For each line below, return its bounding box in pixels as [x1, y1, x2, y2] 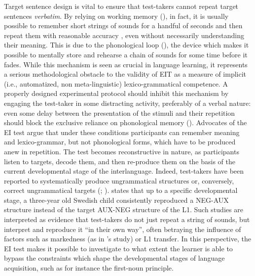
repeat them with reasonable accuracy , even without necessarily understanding [4, 30, 245, 40]
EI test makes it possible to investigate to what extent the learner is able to [4, 243, 233, 253]
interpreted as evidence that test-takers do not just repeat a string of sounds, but [4, 214, 250, 225]
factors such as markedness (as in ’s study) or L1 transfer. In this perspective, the [4, 233, 251, 244]
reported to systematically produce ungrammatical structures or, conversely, [4, 175, 234, 185]
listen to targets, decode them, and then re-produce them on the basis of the [4, 156, 236, 166]
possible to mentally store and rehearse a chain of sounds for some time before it [4, 49, 248, 59]
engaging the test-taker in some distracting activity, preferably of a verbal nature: [4, 97, 251, 108]
